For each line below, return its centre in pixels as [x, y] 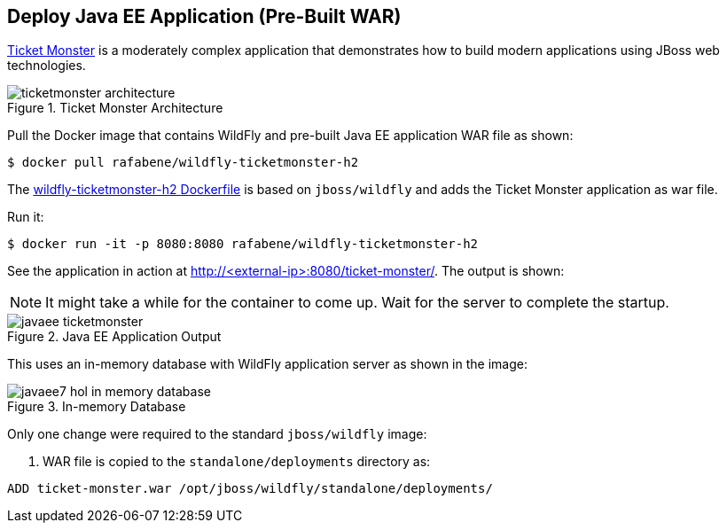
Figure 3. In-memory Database [97, 407]
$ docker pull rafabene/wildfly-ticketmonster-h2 [183, 163]
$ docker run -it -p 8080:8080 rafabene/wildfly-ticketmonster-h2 [243, 244]
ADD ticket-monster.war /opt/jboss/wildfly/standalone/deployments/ [250, 489]
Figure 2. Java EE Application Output [114, 337]
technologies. [47, 66]
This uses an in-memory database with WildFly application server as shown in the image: [267, 364]
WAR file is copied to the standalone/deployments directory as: [237, 462]
